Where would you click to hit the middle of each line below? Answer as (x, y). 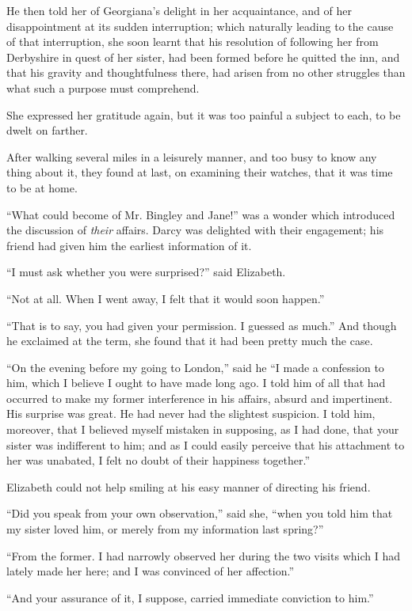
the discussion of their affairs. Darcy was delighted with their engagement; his (195, 230)
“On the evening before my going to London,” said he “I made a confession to (195, 367)
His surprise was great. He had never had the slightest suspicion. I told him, (191, 414)
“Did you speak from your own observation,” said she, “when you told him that (200, 513)
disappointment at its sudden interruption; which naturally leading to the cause (200, 26)
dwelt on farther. (47, 130)
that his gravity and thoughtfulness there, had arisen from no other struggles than (206, 72)
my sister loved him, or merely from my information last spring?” (165, 529)
